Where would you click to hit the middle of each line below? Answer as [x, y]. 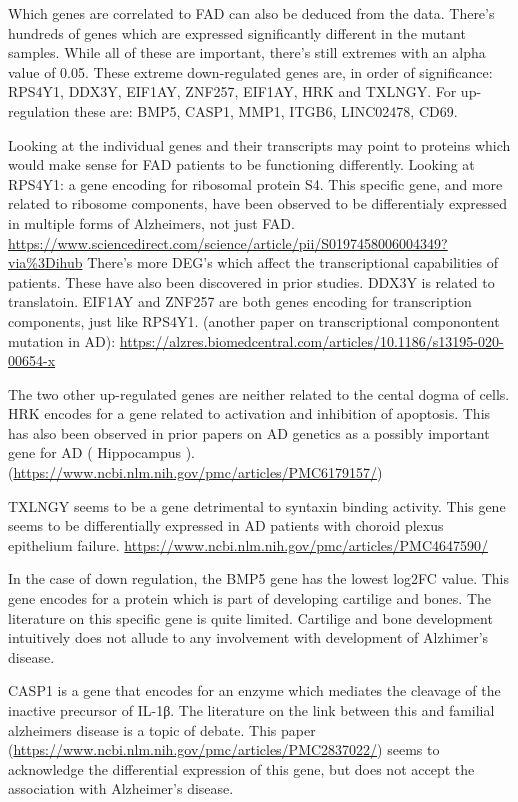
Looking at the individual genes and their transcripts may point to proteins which [259, 144]
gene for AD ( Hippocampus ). [101, 452]
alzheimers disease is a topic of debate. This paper [162, 729]
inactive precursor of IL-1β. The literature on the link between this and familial [251, 710]
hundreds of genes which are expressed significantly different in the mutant [237, 32]
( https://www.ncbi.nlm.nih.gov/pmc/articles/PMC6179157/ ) [195, 472]
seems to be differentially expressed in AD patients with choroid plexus [226, 525]
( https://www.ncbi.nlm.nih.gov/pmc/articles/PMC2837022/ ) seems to [224, 749]
